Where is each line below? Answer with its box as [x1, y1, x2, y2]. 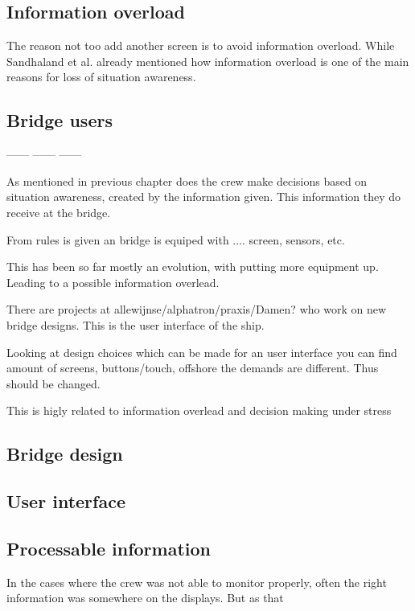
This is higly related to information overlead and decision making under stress [6, 402, 392, 419]
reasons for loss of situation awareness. [6, 68, 196, 85]
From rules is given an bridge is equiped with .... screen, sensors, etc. [6, 231, 345, 248]
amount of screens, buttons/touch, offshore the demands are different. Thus [6, 359, 379, 376]
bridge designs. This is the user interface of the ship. [6, 316, 265, 333]
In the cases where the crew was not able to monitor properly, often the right [6, 573, 387, 590]
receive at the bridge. [6, 203, 111, 220]
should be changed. [6, 375, 101, 392]
